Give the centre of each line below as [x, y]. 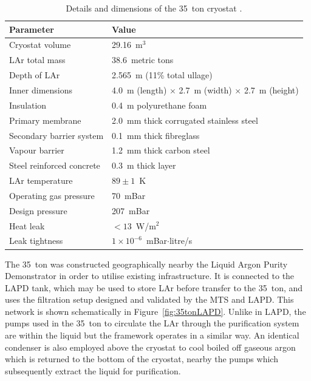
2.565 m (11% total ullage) [162, 75]
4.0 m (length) [139, 89]
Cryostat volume [40, 45]
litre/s [181, 241]
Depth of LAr [35, 75]
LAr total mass [37, 60]
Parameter [32, 29]
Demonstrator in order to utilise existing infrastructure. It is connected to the [150, 276]
